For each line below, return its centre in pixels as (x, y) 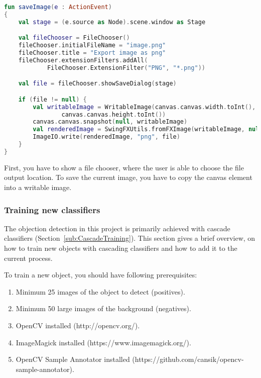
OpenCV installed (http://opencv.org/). (78, 325)
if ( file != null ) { (52, 99)
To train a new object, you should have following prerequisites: (101, 275)
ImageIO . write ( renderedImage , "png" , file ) (106, 137)
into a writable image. (38, 187)
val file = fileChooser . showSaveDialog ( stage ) (97, 84)
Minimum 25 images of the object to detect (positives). (100, 291)
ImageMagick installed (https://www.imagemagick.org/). (103, 342)
